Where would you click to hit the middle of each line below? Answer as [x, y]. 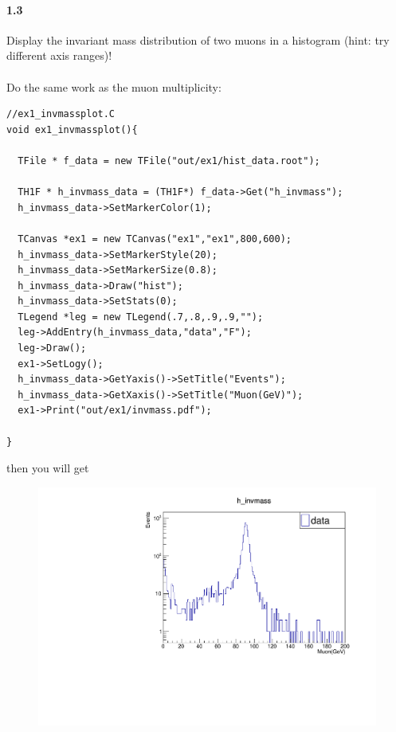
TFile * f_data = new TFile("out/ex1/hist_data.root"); [169, 160]
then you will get [48, 468]
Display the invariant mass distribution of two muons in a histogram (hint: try [198, 39]
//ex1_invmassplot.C [61, 114]
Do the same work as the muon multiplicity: [114, 86]
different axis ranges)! [59, 55]
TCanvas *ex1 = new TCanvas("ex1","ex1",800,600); [155, 239]
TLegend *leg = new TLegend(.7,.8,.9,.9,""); [141, 317]
